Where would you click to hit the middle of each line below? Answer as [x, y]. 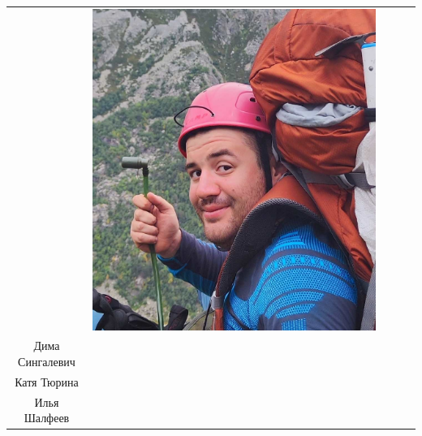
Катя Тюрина [47, 381]
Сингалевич [47, 362]
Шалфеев [47, 418]
